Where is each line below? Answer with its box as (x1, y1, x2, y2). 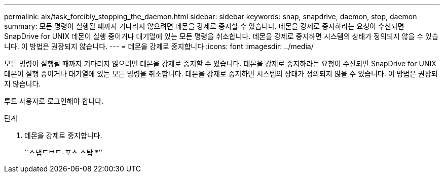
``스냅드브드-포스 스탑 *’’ (24, 148, 102, 157)
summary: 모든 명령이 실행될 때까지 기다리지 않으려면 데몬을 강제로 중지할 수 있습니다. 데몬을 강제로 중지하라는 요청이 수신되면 (4, 22, 404, 30)
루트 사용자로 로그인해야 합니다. (4, 97, 104, 105)
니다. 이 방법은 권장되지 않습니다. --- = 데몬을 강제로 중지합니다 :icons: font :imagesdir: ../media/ (4, 42, 314, 51)
